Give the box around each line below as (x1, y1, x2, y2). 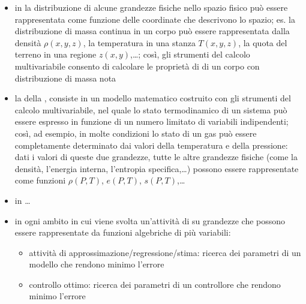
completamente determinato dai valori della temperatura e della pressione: (14, 139, 288, 151)
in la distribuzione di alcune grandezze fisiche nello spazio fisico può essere (14, 1, 288, 13)
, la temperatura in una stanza (83, 36, 196, 49)
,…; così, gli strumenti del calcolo (130, 48, 250, 61)
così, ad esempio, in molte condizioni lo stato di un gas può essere (14, 127, 257, 139)
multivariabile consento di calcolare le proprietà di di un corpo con (14, 59, 260, 72)
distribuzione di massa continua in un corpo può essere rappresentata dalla (14, 25, 290, 37)
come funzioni (14, 174, 66, 186)
